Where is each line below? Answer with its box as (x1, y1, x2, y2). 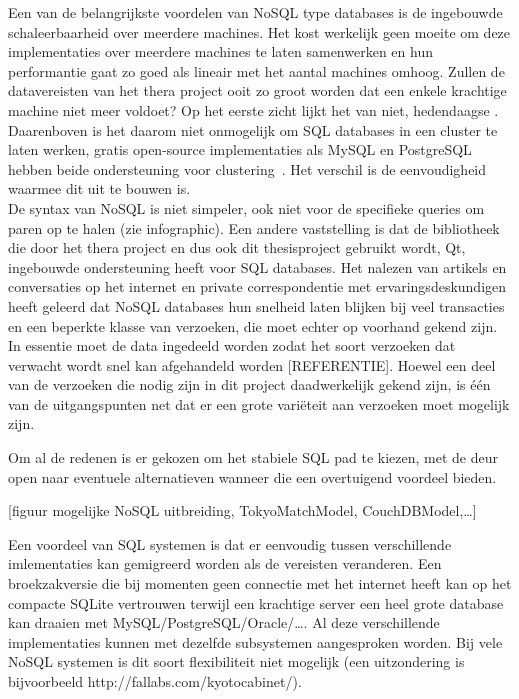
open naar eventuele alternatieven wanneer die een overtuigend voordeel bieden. (8, 466, 497, 487)
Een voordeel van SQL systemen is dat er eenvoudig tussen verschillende (8, 533, 452, 554)
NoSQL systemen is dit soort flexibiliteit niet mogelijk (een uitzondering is (8, 651, 465, 672)
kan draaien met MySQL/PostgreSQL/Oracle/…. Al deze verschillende (8, 612, 440, 633)
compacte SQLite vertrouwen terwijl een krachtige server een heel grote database (8, 592, 504, 613)
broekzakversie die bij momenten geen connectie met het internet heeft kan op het (8, 573, 512, 594)
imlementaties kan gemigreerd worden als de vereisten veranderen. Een (8, 553, 442, 574)
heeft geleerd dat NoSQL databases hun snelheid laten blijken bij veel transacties (8, 295, 505, 316)
